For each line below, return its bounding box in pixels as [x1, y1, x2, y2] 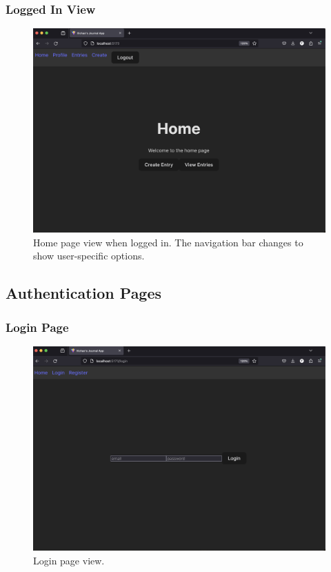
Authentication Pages [6, 282, 162, 304]
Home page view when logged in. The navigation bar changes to [33, 235, 303, 249]
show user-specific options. [33, 248, 145, 263]
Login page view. [33, 553, 105, 567]
